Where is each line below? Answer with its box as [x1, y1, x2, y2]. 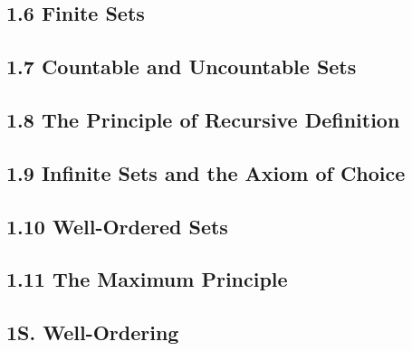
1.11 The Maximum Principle [6, 265, 288, 293]
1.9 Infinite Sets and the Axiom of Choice [6, 158, 406, 186]
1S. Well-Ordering [6, 318, 179, 346]
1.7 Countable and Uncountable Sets [6, 52, 357, 81]
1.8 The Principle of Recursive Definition [6, 105, 400, 133]
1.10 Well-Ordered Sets [6, 212, 228, 240]
